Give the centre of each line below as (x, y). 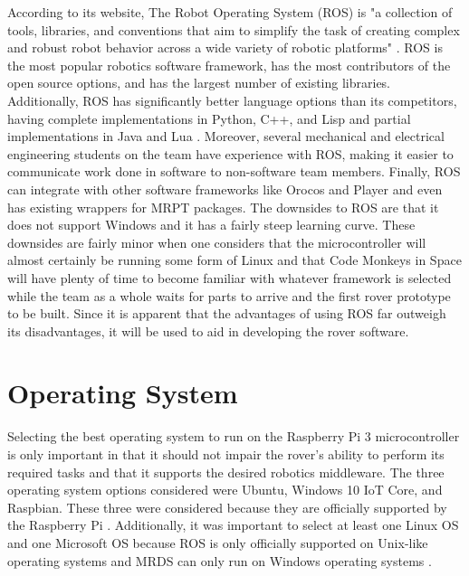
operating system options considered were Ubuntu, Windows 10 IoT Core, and (225, 490)
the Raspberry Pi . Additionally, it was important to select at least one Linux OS (233, 525)
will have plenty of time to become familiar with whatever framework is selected (230, 277)
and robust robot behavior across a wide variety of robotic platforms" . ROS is (225, 47)
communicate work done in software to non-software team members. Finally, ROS (234, 171)
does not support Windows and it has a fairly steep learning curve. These (211, 225)
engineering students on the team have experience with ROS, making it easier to (230, 153)
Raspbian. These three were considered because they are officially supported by (227, 507)
